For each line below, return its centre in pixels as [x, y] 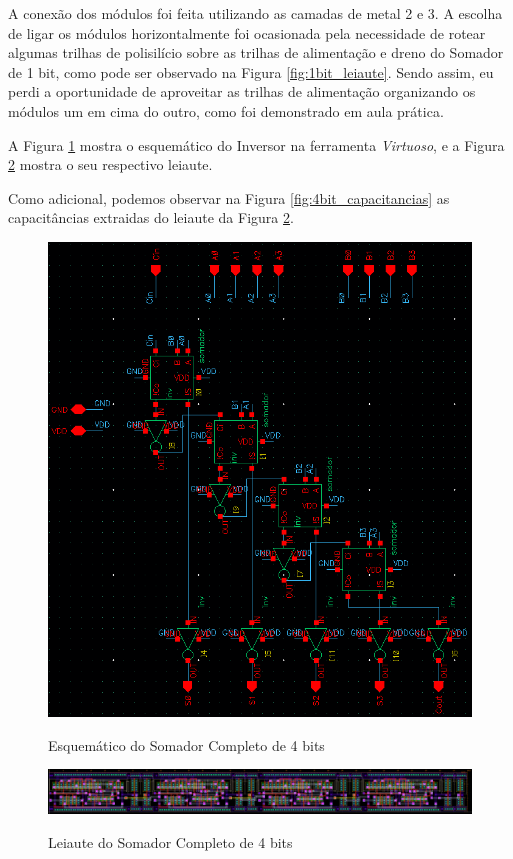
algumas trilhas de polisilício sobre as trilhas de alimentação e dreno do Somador [256, 52]
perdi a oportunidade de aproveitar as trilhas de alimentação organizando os [242, 91]
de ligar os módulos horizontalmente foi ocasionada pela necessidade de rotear [247, 32]
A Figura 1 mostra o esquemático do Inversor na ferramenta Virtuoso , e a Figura [256, 144]
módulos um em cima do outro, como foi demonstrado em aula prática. [226, 110]
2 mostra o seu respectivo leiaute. [110, 164]
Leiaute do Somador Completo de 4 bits [170, 841]
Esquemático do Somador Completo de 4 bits [186, 744]
